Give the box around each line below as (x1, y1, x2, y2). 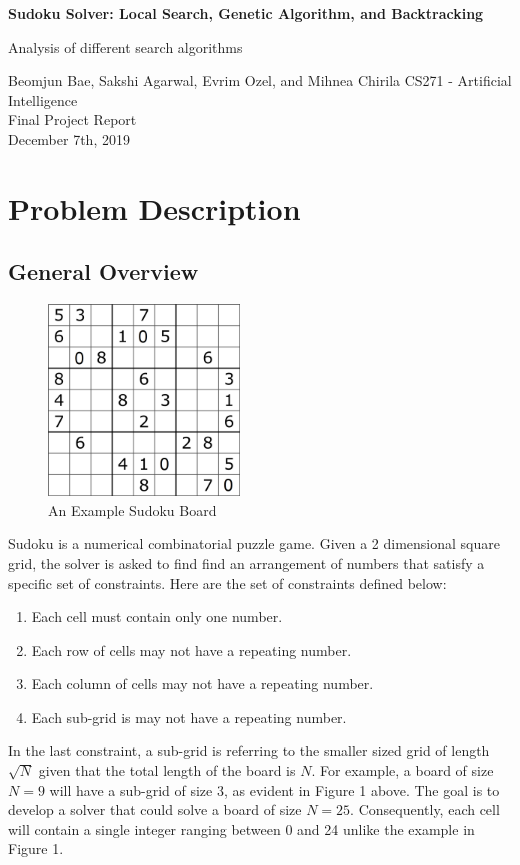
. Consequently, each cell (350, 799, 500, 820)
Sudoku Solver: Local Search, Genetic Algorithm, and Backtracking (8, 3, 484, 23)
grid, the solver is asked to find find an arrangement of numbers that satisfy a (8, 552, 485, 573)
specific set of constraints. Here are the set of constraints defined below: (8, 572, 447, 593)
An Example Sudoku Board (48, 499, 217, 520)
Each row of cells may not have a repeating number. (31, 639, 352, 660)
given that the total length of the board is (38, 760, 296, 781)
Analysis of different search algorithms (8, 36, 243, 57)
